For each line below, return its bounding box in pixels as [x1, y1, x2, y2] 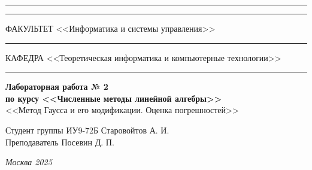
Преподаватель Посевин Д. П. [5, 135, 114, 148]
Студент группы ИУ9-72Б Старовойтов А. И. [5, 123, 169, 136]
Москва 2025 [5, 156, 52, 168]
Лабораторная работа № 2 [5, 80, 108, 93]
